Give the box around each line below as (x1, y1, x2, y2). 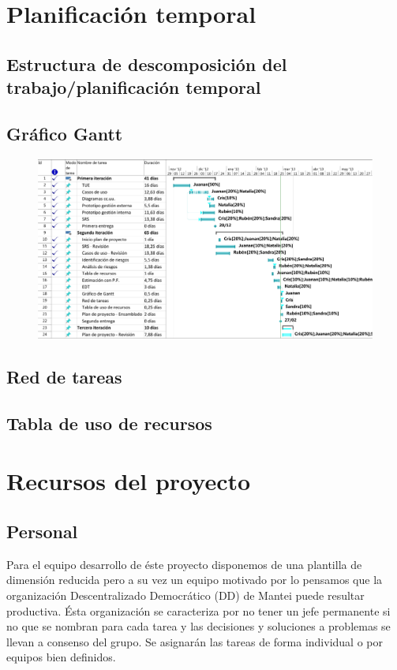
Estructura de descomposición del (6, 51, 287, 76)
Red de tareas (6, 365, 122, 389)
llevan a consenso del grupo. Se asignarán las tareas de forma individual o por (6, 633, 383, 649)
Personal (6, 518, 78, 543)
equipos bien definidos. (6, 649, 116, 665)
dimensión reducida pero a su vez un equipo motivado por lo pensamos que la (6, 571, 383, 588)
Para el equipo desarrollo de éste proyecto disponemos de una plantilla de (6, 556, 362, 572)
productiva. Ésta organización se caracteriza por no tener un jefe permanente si (6, 602, 391, 619)
